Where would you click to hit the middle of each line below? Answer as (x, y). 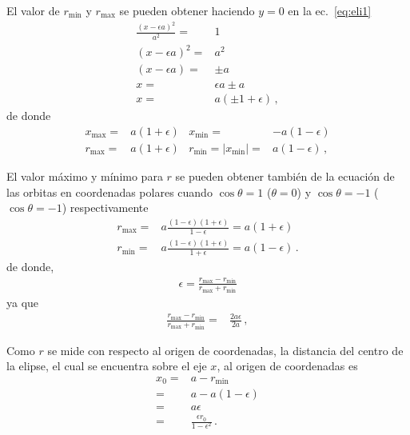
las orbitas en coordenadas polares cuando (109, 192)
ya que (23, 303)
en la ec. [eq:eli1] (330, 10)
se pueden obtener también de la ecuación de (285, 176)
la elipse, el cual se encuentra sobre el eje (107, 366)
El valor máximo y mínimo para (85, 176)
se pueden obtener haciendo (187, 10)
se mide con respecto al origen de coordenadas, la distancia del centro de (225, 350)
